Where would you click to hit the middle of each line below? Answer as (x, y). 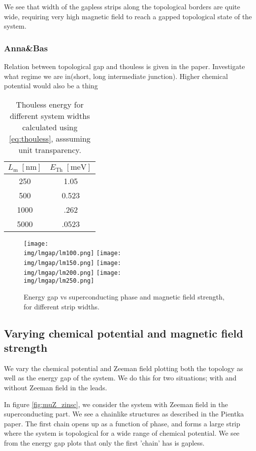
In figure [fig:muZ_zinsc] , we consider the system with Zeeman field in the (116, 404)
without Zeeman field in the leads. (56, 388)
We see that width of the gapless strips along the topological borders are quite (122, 6)
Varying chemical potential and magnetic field (124, 333)
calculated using (50, 127)
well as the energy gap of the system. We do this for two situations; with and (120, 378)
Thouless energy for (50, 104)
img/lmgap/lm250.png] (59, 281)
